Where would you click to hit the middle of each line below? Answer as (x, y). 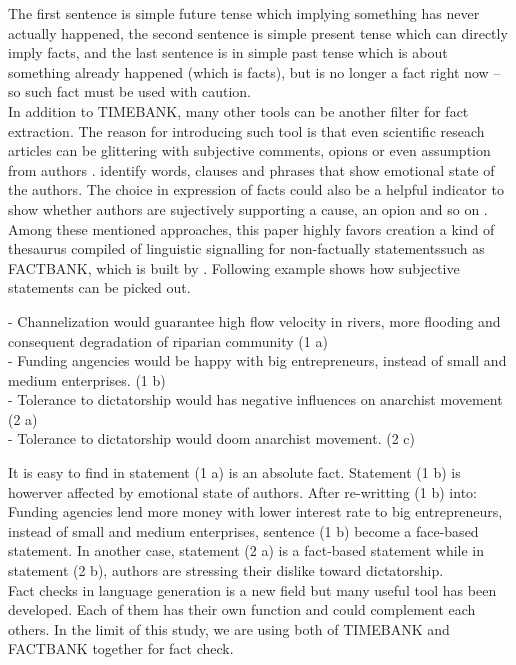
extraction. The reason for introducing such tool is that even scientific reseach (246, 130)
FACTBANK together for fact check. (121, 648)
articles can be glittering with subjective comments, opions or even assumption (249, 150)
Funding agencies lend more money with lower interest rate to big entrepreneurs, (255, 511)
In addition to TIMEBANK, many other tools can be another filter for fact (238, 110)
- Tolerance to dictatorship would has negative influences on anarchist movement (255, 399)
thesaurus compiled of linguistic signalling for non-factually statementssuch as (246, 248)
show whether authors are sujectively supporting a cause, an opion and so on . (248, 208)
